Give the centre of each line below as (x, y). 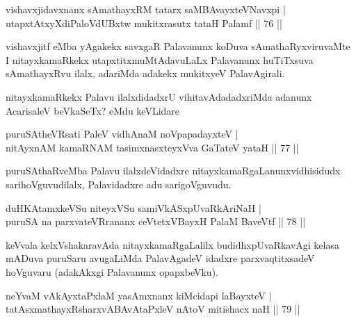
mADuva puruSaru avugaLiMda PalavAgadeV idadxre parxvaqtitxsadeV (160, 258)
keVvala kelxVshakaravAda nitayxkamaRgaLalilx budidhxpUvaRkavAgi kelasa (172, 244)
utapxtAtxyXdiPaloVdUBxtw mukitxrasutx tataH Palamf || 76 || (144, 23)
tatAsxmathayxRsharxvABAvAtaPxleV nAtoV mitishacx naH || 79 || (153, 309)
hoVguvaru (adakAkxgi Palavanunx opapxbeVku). (112, 271)
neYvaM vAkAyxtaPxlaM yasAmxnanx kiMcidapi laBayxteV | (139, 295)
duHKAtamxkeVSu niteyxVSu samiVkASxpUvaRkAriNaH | (133, 207)
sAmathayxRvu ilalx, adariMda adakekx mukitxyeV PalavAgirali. (145, 73)
